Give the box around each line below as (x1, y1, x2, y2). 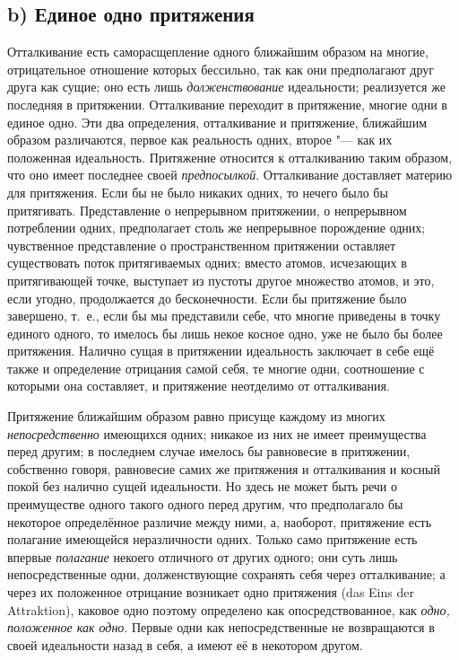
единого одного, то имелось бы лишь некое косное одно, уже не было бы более (7, 323, 443, 342)
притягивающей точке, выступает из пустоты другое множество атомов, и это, (7, 270, 435, 289)
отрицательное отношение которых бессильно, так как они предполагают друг (7, 59, 434, 78)
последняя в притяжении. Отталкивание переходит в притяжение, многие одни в (7, 94, 447, 113)
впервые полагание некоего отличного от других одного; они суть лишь (7, 547, 398, 566)
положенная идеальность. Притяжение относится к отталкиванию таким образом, (7, 147, 453, 166)
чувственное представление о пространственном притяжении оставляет (7, 235, 395, 254)
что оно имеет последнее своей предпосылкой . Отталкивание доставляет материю (7, 165, 453, 184)
